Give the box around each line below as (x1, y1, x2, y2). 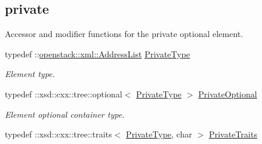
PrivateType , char (126, 128, 192, 140)
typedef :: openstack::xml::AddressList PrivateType (5, 47, 190, 60)
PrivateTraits (209, 128, 257, 140)
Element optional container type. (5, 108, 125, 120)
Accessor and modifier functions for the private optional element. (5, 27, 243, 40)
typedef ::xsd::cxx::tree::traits (5, 128, 112, 140)
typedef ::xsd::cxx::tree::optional (5, 87, 122, 100)
